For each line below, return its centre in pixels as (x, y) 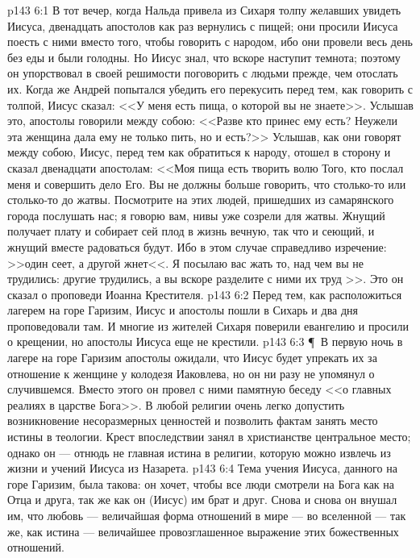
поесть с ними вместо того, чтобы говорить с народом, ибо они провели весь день (210, 42)
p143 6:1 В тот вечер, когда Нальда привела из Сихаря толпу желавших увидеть (204, 10)
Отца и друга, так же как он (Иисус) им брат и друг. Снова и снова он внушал (202, 500)
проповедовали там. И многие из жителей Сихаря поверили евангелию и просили (208, 325)
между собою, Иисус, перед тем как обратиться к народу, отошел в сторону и (199, 152)
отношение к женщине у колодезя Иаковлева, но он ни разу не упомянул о (191, 373)
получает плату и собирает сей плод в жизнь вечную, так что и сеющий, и (191, 231)
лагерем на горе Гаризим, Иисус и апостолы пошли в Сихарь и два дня (183, 310)
